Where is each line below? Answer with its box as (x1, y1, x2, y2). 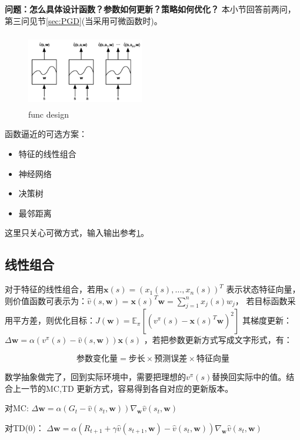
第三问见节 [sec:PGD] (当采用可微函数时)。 (5, 14, 162, 26)
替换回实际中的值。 (212, 371, 286, 383)
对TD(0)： (5, 421, 44, 434)
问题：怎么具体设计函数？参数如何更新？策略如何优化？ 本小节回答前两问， (5, 3, 296, 15)
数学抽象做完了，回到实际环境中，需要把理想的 (5, 371, 186, 383)
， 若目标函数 (235, 294, 288, 306)
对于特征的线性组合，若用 (5, 283, 104, 295)
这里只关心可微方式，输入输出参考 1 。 (5, 226, 149, 239)
